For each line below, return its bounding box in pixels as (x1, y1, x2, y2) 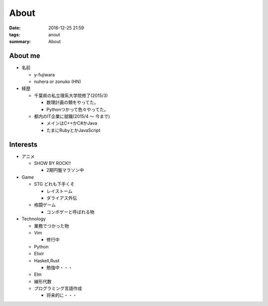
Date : (9, 25, 21, 31)
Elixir (34, 251, 44, 257)
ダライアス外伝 (46, 195, 77, 201)
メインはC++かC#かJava (46, 120, 98, 126)
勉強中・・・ (46, 264, 73, 270)
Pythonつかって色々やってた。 (46, 106, 109, 112)
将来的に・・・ (46, 292, 77, 298)
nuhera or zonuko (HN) (34, 78, 81, 84)
